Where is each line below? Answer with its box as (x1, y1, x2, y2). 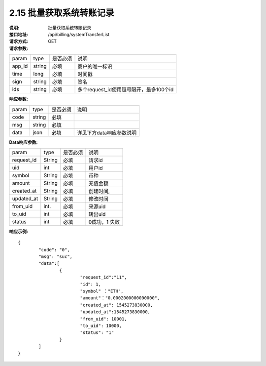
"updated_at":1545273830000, (80, 309, 150, 315)
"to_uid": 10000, (80, 323, 122, 328)
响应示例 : (9, 228, 28, 234)
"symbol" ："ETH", (80, 288, 124, 294)
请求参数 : (9, 45, 28, 51)
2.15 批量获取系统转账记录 (9, 7, 114, 18)
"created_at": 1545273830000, (80, 302, 153, 308)
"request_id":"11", (80, 275, 128, 280)
